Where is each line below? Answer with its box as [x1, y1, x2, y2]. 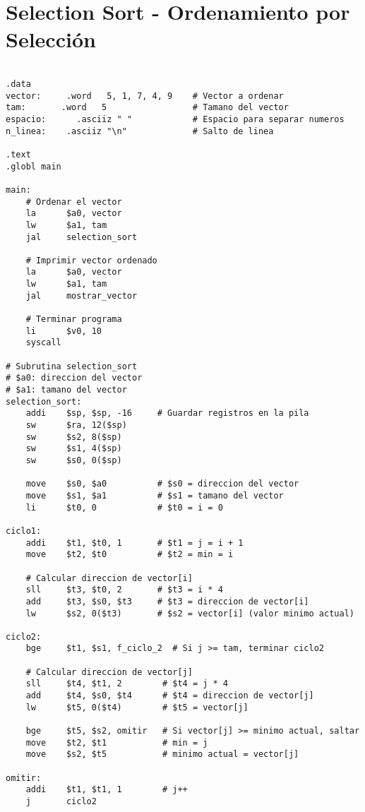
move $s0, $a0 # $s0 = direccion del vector [25, 479, 299, 489]
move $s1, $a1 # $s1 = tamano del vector [25, 490, 284, 501]
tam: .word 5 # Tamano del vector [6, 102, 289, 113]
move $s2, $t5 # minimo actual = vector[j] [25, 749, 299, 760]
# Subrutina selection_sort [6, 361, 138, 371]
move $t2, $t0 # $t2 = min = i [25, 549, 234, 560]
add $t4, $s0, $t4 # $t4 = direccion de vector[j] [25, 691, 314, 701]
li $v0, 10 [25, 326, 102, 336]
